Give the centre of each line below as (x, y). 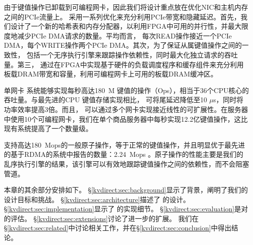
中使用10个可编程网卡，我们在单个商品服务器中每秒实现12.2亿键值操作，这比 (126, 119)
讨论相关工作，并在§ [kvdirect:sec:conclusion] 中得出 (153, 228)
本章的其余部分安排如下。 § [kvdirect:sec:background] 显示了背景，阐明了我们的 (126, 190)
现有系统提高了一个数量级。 (48, 128)
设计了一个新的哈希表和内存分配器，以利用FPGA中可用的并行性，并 (119, 26)
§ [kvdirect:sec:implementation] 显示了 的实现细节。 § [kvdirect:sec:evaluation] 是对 (126, 209)
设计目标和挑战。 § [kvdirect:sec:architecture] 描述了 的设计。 (97, 199)
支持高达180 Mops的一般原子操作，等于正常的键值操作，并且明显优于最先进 (125, 144)
